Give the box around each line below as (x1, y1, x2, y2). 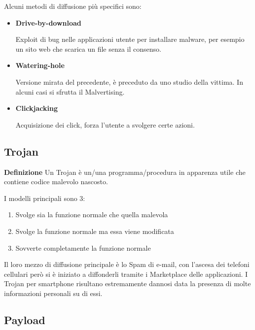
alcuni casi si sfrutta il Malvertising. (15, 86, 125, 97)
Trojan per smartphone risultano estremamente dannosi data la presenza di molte (4, 278, 251, 289)
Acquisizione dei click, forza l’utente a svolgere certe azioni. (15, 119, 195, 130)
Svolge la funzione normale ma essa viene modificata (15, 226, 174, 236)
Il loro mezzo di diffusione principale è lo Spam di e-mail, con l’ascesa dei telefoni (4, 259, 250, 269)
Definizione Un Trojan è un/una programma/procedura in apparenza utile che (4, 166, 246, 177)
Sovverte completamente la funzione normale (15, 242, 151, 253)
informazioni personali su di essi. (4, 288, 103, 298)
